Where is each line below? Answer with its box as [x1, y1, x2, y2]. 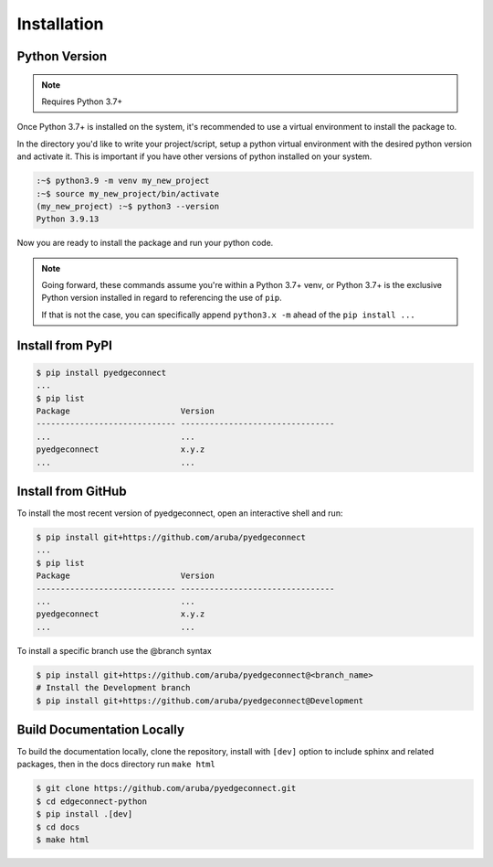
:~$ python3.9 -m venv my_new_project [36, 176, 210, 187]
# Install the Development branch [36, 682, 191, 693]
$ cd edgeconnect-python [36, 796, 148, 807]
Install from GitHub [16, 483, 127, 498]
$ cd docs [36, 821, 80, 832]
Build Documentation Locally [16, 722, 184, 737]
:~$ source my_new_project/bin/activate [36, 188, 219, 198]
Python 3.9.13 [36, 214, 100, 224]
